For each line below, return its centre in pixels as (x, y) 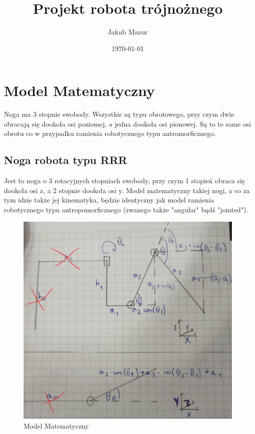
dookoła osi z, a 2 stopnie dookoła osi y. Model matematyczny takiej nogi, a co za (127, 190)
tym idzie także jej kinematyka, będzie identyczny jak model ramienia (109, 200)
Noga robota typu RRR (66, 160)
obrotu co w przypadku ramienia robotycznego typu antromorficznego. (110, 133)
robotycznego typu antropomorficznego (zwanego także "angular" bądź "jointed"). (126, 210)
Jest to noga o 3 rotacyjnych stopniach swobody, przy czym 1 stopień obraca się (125, 181)
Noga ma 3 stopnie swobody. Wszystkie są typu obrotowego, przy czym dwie (119, 114)
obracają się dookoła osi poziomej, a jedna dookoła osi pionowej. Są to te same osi (127, 123)
